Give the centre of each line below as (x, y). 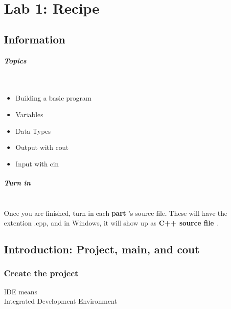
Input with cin (37, 163)
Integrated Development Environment (61, 301)
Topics (15, 60)
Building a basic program (53, 98)
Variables (29, 114)
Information (35, 39)
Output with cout (42, 147)
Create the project (41, 273)
